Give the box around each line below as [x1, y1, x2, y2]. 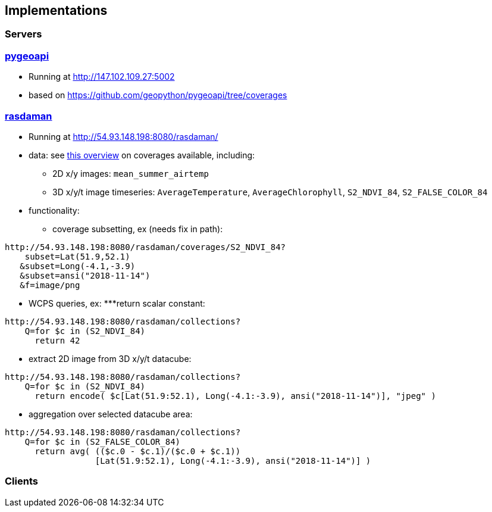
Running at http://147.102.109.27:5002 [29, 71, 175, 82]
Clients [5, 475, 38, 488]
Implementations [5, 3, 108, 18]
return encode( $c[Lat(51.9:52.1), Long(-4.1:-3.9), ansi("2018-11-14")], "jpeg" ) [35, 391, 436, 401]
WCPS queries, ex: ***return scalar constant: [29, 298, 205, 308]
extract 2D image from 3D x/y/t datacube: [29, 353, 192, 364]
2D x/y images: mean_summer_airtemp [52, 168, 209, 179]
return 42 [35, 335, 80, 345]
